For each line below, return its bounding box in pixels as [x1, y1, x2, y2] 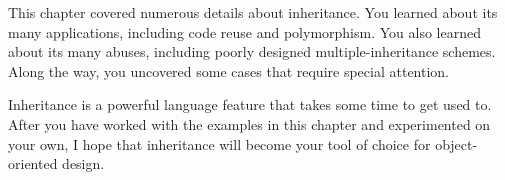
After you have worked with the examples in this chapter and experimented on [8, 113, 491, 134]
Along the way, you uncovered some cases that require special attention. [8, 60, 449, 81]
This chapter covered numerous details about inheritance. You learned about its [8, 2, 498, 22]
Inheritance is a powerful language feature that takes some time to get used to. [8, 94, 492, 115]
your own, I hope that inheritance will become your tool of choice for [8, 133, 431, 154]
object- [435, 133, 478, 154]
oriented [8, 153, 58, 174]
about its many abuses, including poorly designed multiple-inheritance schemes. [8, 41, 496, 62]
